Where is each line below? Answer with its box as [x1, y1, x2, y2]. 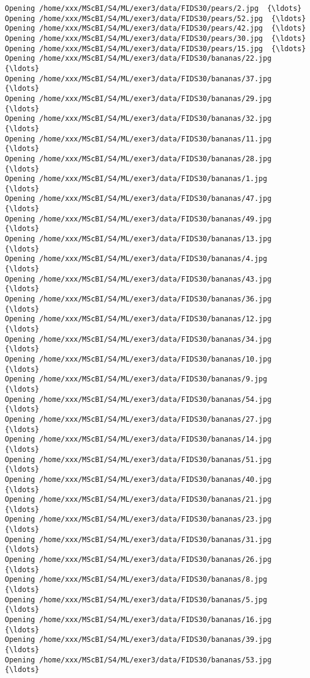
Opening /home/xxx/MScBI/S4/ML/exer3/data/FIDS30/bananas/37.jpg [5, 74, 272, 83]
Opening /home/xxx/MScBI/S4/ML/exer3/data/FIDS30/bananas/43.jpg [5, 274, 272, 283]
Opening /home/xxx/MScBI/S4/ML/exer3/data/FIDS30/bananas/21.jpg [5, 495, 272, 504]
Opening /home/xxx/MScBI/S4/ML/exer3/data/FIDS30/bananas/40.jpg [5, 475, 272, 484]
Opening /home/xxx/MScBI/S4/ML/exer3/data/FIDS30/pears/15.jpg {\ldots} [5, 44, 306, 53]
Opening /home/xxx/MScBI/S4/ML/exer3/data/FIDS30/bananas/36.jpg [5, 295, 272, 304]
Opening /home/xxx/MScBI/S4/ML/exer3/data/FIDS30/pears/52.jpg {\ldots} [5, 14, 306, 23]
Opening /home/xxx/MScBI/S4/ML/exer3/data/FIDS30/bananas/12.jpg [5, 315, 272, 324]
